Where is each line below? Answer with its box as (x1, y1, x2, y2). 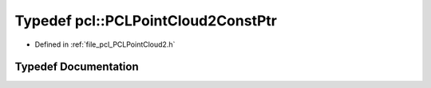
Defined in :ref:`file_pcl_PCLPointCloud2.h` (34, 40, 176, 49)
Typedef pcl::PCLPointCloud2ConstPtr (14, 12, 277, 29)
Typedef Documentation (14, 60, 139, 74)
